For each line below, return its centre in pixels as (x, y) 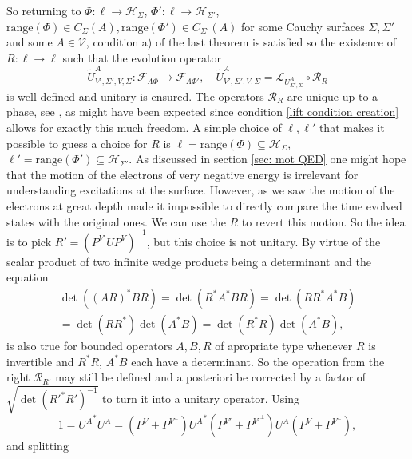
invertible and (40, 361)
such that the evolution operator (142, 57)
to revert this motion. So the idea (323, 221)
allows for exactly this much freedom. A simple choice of (144, 128)
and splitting (38, 446)
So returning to (44, 10)
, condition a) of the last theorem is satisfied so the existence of (241, 42)
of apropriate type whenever (284, 345)
